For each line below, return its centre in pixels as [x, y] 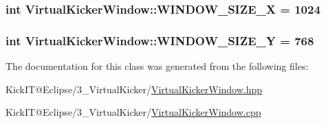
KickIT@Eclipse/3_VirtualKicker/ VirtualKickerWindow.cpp [133, 112]
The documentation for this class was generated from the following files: [157, 66]
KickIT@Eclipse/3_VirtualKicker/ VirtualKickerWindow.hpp [134, 89]
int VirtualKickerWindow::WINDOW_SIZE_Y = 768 [160, 40]
